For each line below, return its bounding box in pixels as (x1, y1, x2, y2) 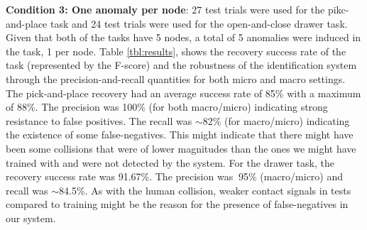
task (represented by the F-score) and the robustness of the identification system (6, 57, 357, 72)
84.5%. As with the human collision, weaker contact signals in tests (59, 182, 351, 197)
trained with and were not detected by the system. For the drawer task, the (6, 155, 334, 170)
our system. (6, 210, 56, 225)
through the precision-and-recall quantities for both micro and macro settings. (6, 71, 346, 86)
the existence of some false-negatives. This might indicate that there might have (6, 127, 354, 142)
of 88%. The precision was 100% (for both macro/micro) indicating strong (6, 99, 328, 114)
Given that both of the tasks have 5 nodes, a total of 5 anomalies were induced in (6, 30, 361, 45)
